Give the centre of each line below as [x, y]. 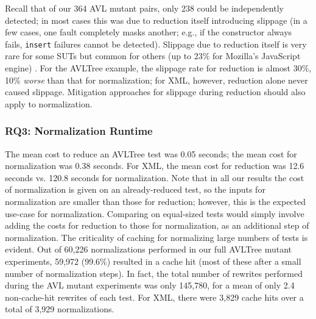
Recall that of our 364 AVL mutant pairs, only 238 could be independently [144, 8]
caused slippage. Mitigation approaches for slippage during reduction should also [155, 92]
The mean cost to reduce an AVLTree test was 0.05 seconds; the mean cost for [151, 153]
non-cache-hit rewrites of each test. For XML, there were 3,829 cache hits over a [154, 297]
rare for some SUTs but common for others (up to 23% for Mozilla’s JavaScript [153, 56]
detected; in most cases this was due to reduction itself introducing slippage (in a [156, 20]
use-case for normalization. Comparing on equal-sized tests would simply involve [155, 213]
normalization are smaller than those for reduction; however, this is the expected [156, 201]
